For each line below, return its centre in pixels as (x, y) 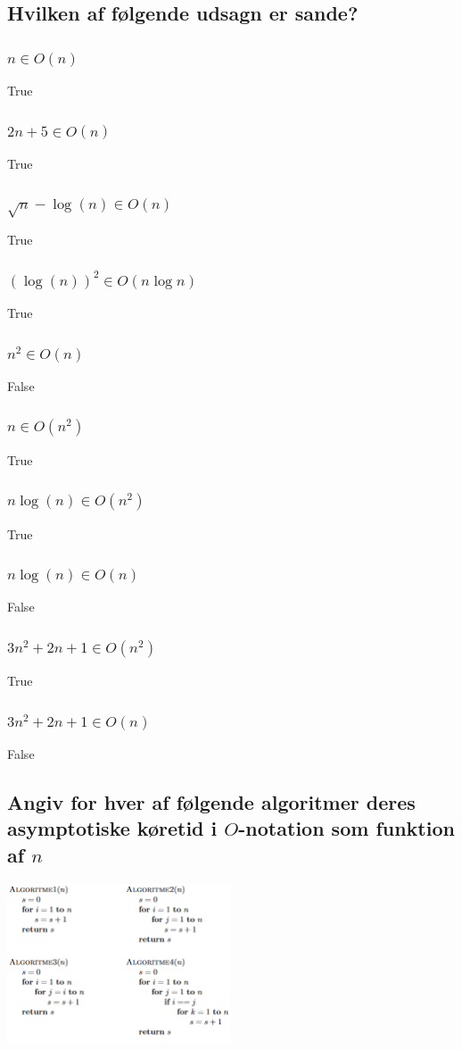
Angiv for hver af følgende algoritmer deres (211, 801)
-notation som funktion (346, 828)
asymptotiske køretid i (112, 828)
